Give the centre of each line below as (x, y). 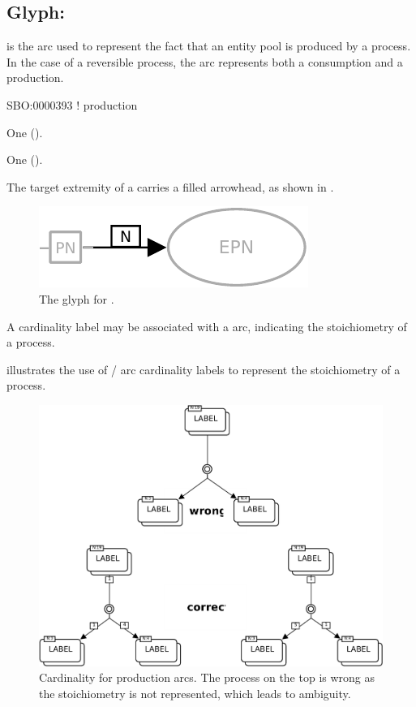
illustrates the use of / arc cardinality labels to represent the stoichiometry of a (204, 369)
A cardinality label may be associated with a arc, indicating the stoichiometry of (207, 326)
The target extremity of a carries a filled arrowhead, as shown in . (170, 186)
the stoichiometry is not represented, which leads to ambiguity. (195, 693)
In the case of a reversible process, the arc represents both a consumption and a (205, 61)
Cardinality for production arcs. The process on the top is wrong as (207, 677)
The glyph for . (77, 298)
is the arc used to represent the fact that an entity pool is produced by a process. (209, 46)
